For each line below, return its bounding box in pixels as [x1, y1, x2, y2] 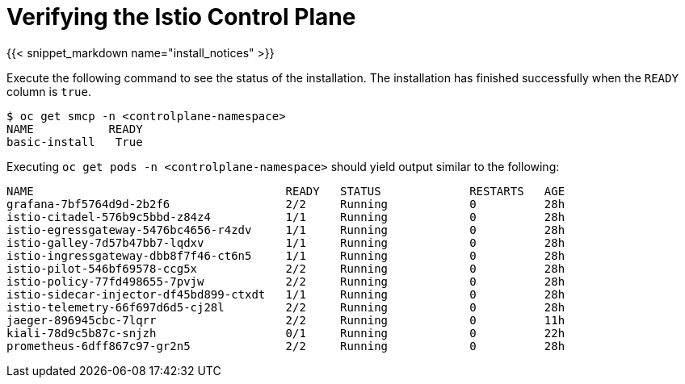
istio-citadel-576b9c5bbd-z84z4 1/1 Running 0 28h [6, 210, 565, 223]
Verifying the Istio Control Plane [6, 3, 356, 31]
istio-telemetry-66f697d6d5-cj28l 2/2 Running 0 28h [6, 300, 565, 314]
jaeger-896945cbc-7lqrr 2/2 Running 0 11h [6, 313, 565, 327]
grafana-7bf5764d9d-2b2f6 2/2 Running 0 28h [6, 197, 565, 211]
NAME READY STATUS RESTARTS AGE [6, 184, 565, 198]
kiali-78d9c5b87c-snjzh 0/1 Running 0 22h [6, 326, 565, 340]
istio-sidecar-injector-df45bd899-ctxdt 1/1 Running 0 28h [6, 287, 565, 301]
